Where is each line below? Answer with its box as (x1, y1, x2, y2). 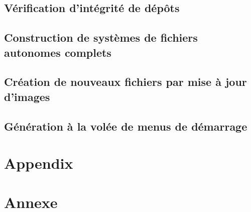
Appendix (4, 153, 73, 173)
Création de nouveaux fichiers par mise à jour (4, 74, 247, 89)
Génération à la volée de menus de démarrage (4, 118, 247, 134)
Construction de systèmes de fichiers (4, 30, 198, 45)
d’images (4, 88, 50, 104)
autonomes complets (4, 44, 111, 60)
